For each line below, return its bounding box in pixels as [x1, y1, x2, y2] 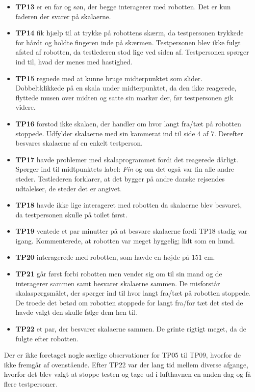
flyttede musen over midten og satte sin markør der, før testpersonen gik [15, 92, 233, 102]
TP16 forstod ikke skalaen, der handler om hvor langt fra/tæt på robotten [15, 118, 241, 128]
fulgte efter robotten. [15, 333, 78, 343]
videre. [15, 102, 36, 112]
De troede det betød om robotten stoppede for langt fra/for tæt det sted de [15, 297, 243, 307]
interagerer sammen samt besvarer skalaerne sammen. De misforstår [15, 278, 220, 288]
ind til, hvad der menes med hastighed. [15, 56, 132, 66]
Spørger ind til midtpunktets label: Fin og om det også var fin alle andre [15, 164, 234, 174]
